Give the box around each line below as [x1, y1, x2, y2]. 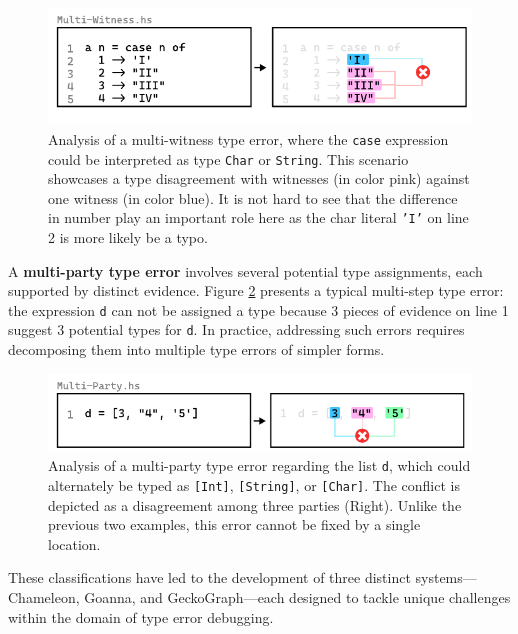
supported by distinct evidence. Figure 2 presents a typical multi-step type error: [8, 280, 504, 301]
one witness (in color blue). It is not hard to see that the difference [48, 187, 458, 208]
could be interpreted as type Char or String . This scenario [48, 148, 409, 169]
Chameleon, [8, 586, 80, 607]
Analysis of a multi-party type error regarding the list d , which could [48, 455, 471, 476]
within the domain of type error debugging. [8, 606, 274, 627]
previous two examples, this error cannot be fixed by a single [48, 514, 421, 535]
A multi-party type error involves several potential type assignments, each [8, 260, 483, 281]
